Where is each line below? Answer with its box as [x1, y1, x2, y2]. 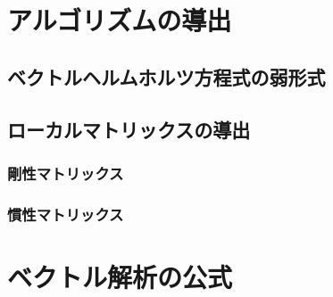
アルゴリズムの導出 [7, 2, 232, 38]
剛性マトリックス [7, 161, 124, 184]
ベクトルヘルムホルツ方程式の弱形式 [7, 62, 326, 90]
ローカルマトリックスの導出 [7, 115, 251, 143]
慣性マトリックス [7, 202, 124, 225]
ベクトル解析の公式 [7, 258, 233, 294]
